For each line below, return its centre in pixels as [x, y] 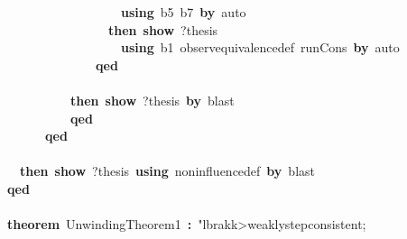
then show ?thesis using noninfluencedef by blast [167, 171]
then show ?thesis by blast [153, 100]
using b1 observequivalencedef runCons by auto [260, 47]
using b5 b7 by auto [184, 12]
